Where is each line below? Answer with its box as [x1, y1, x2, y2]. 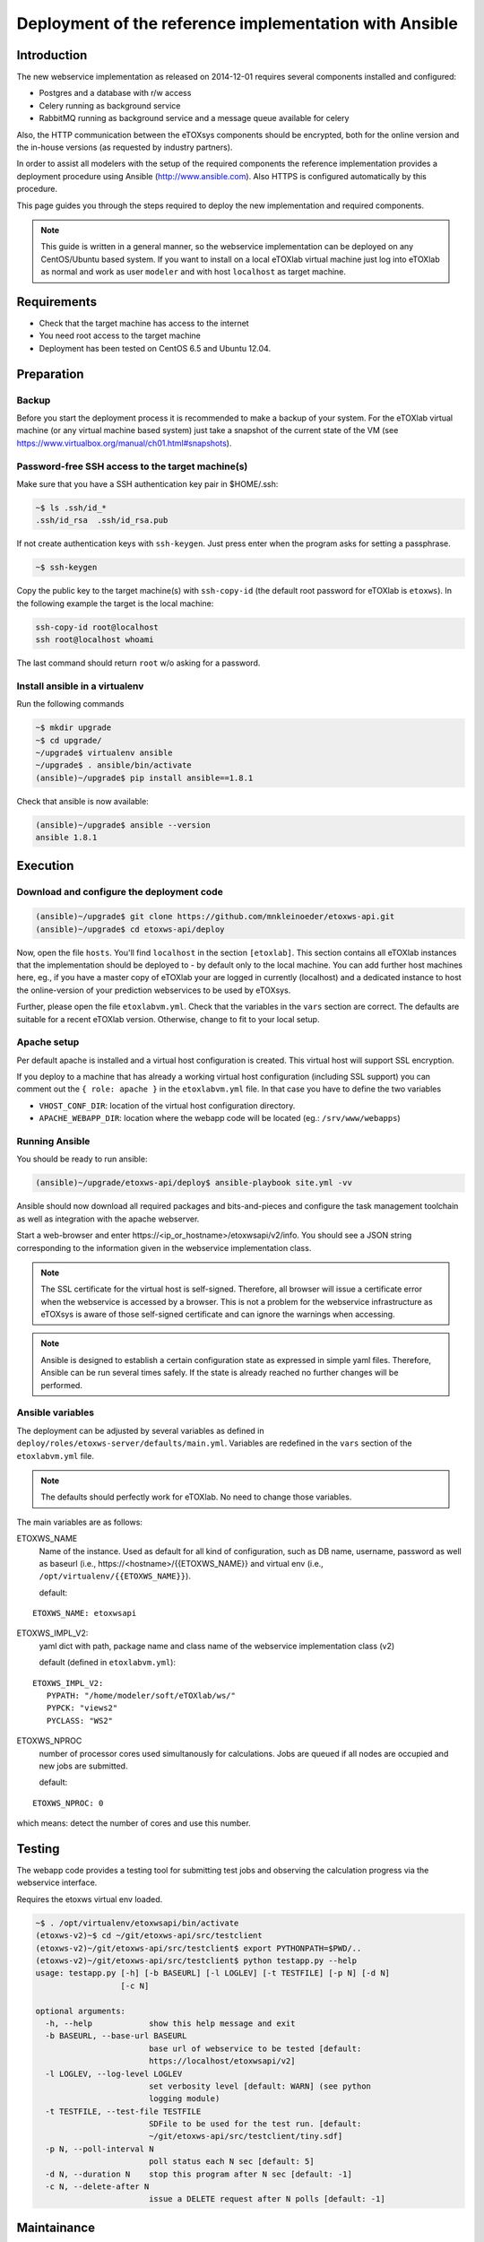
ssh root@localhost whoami [35, 635, 154, 645]
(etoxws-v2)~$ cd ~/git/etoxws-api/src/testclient [35, 1931, 264, 1941]
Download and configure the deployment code [16, 886, 223, 899]
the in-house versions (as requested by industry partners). [16, 142, 233, 152]
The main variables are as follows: [16, 1516, 143, 1527]
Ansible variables [16, 1406, 94, 1419]
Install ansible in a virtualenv [16, 680, 144, 692]
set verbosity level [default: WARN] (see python [148, 2081, 372, 2091]
